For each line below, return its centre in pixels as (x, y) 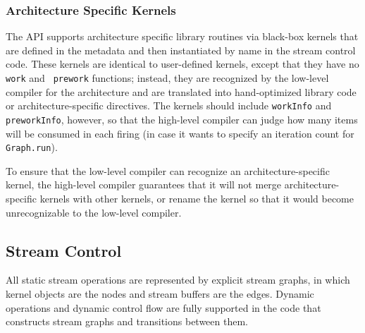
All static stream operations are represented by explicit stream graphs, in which (178, 280)
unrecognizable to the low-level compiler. (94, 212)
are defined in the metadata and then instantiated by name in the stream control (181, 50)
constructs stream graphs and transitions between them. (127, 321)
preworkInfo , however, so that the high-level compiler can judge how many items (182, 119)
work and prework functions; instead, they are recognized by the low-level (167, 78)
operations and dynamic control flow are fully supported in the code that (163, 307)
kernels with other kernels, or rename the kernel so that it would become (197, 199)
